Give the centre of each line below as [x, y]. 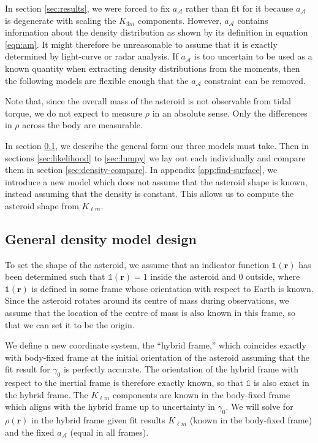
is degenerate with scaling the [61, 20]
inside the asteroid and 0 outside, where [225, 276]
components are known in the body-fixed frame [202, 394]
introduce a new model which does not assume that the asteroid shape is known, [156, 181]
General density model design [101, 238]
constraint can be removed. [255, 80]
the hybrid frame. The [47, 394]
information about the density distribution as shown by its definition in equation [157, 32]
